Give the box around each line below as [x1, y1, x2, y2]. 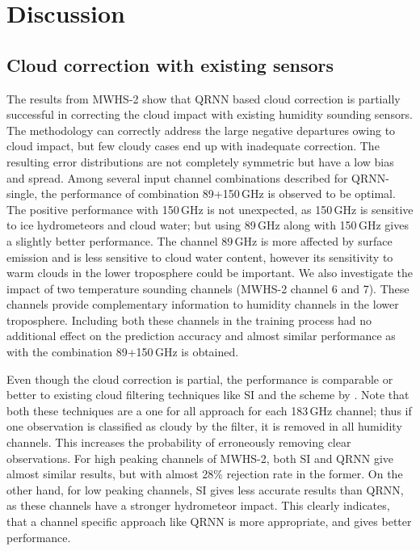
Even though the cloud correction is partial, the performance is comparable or [6, 370, 393, 387]
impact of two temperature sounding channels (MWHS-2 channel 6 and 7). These [6, 280, 409, 297]
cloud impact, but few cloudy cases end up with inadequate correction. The [6, 137, 380, 154]
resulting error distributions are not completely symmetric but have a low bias [6, 153, 394, 170]
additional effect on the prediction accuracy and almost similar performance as [6, 327, 396, 344]
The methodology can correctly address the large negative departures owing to [6, 121, 396, 138]
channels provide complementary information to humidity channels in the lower [6, 296, 399, 313]
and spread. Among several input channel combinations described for [6, 169, 348, 186]
